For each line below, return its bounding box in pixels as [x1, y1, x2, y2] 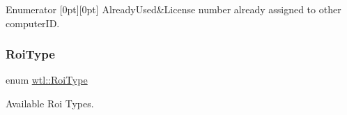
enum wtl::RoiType [6, 72, 88, 87]
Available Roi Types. [6, 96, 94, 110]
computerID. [6, 15, 60, 30]
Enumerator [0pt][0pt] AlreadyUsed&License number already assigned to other [6, 2, 341, 16]
